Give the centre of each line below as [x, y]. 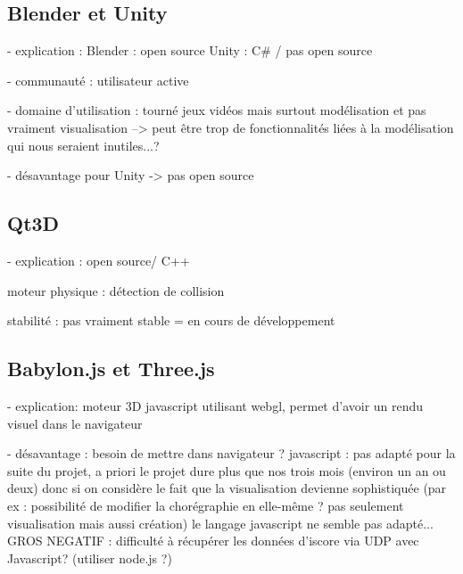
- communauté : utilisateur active [98, 80]
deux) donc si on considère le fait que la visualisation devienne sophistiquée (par [227, 488]
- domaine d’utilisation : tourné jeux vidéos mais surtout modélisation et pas [217, 110]
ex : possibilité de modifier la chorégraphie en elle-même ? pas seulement [206, 505]
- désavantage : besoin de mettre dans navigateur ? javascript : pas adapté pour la [231, 453]
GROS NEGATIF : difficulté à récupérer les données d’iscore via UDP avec [213, 541]
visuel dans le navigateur [75, 423]
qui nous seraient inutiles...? [83, 145]
